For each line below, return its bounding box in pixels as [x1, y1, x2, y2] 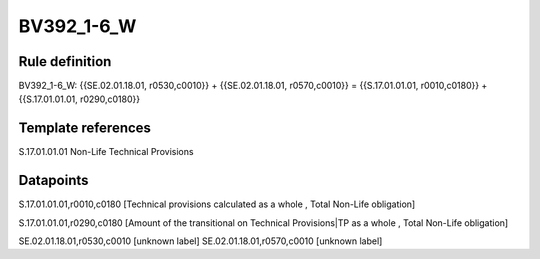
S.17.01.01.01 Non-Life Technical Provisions [18, 146, 194, 158]
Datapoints [18, 172, 89, 189]
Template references [18, 120, 152, 137]
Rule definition [18, 53, 112, 70]
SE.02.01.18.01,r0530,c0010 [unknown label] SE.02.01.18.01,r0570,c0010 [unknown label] [18, 235, 383, 247]
